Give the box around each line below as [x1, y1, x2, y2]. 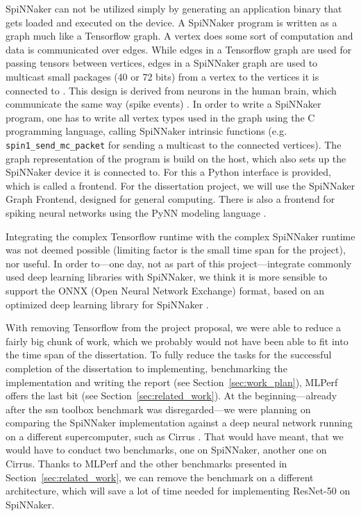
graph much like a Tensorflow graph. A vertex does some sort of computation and [6, 28, 353, 43]
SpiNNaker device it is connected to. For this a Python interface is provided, [6, 165, 332, 179]
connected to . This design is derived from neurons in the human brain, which [6, 83, 337, 97]
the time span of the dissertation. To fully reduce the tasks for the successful [6, 347, 332, 362]
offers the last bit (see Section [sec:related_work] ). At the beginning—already [6, 388, 337, 403]
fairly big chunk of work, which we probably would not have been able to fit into [6, 333, 349, 348]
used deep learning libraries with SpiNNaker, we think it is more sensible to [6, 269, 328, 284]
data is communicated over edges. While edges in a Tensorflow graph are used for [6, 42, 352, 56]
